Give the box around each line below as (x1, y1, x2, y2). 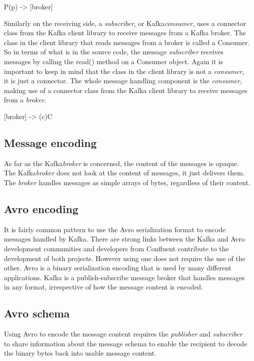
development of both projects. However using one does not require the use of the (4, 253, 246, 263)
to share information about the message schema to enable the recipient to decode (4, 338, 247, 348)
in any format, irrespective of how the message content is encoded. (4, 282, 203, 292)
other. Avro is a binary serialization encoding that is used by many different (4, 263, 231, 273)
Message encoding (4, 135, 97, 150)
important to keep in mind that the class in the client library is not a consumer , (4, 66, 244, 76)
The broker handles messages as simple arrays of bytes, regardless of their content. (4, 177, 251, 187)
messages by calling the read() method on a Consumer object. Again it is (4, 56, 223, 66)
